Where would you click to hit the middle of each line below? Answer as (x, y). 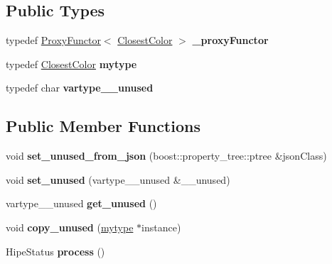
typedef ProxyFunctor (53, 40)
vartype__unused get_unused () (81, 203)
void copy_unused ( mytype (70, 227)
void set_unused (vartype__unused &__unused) (118, 179)
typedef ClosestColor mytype (71, 64)
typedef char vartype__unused (80, 88)
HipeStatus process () (55, 251)
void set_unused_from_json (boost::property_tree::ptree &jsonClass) (166, 156)
